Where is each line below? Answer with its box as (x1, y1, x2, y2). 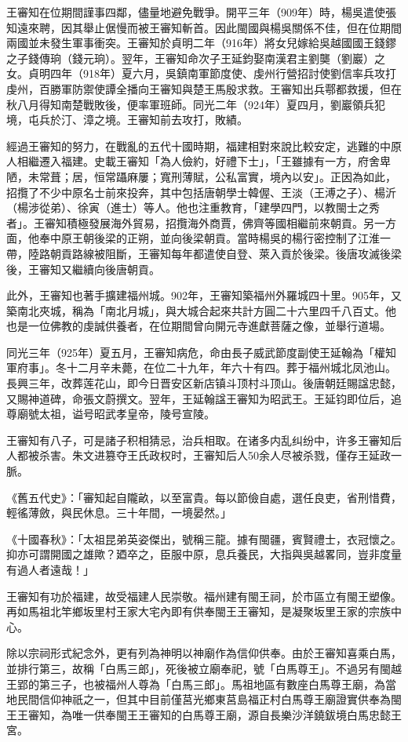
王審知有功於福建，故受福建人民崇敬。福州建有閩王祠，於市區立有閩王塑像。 (6, 587, 402, 604)
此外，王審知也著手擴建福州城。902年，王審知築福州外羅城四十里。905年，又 (6, 287, 402, 304)
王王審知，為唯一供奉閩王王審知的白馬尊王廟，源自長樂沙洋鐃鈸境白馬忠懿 (6, 706, 391, 722)
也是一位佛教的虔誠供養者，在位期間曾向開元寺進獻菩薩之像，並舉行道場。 (6, 318, 391, 334)
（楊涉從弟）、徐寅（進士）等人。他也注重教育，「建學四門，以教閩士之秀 (6, 199, 380, 216)
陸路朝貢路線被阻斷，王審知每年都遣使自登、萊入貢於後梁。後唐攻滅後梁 (27, 245, 402, 261)
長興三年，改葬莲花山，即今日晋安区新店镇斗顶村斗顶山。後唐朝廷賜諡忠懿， (6, 375, 402, 391)
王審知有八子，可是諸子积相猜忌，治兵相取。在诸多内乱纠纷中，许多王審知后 (6, 431, 402, 448)
